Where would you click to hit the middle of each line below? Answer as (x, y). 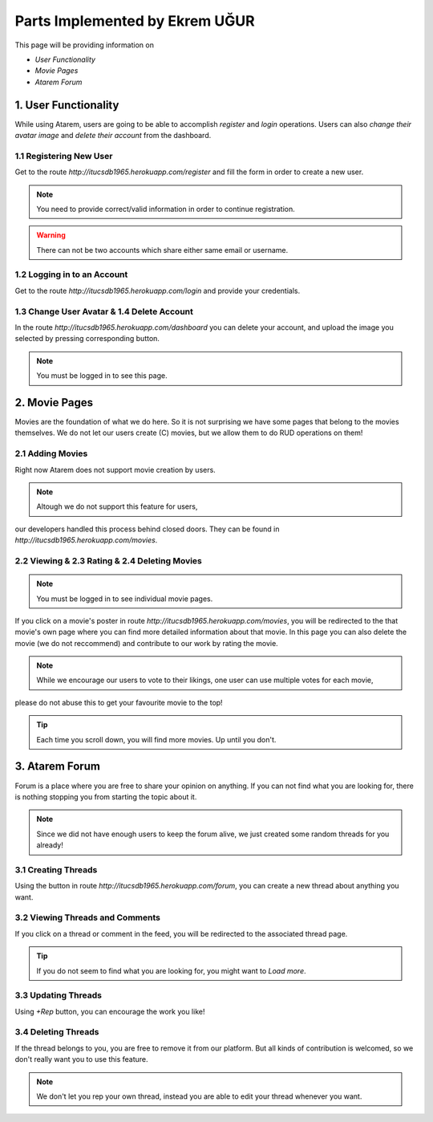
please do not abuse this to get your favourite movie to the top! (119, 702)
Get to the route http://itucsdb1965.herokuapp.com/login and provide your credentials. (158, 291)
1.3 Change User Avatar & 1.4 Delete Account (104, 311)
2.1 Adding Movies (51, 453)
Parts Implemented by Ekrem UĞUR (135, 21)
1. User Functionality (67, 105)
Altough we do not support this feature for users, (117, 506)
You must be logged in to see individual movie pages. (125, 599)
